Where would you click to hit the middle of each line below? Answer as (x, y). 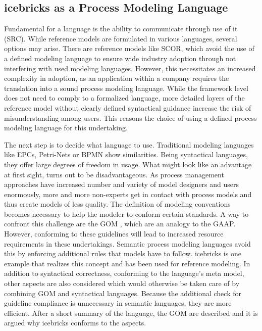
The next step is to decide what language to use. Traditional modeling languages (129, 144)
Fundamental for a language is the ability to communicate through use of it (121, 29)
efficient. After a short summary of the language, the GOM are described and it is (131, 313)
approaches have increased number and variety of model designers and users (122, 184)
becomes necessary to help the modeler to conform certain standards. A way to (126, 214)
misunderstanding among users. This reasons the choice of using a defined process (130, 117)
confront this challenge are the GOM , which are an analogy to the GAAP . (120, 224)
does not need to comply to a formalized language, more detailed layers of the (124, 98)
